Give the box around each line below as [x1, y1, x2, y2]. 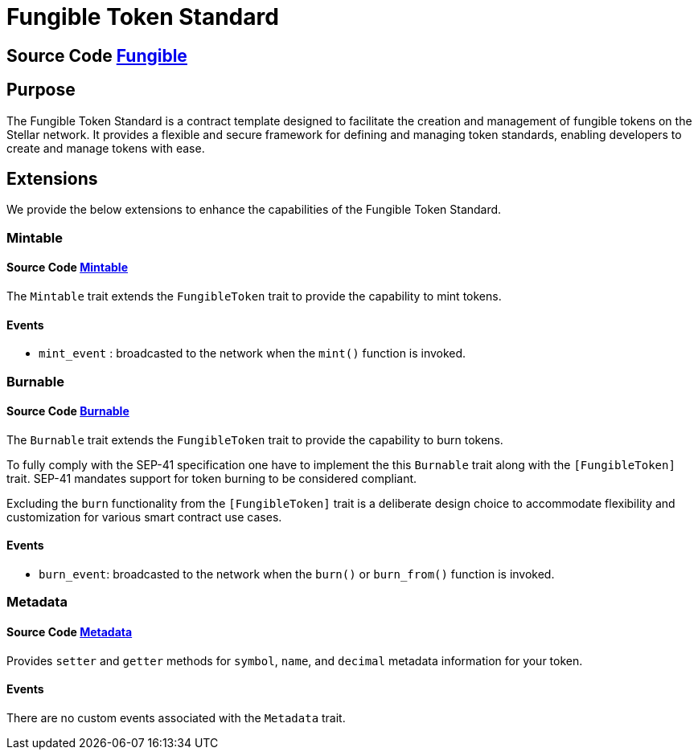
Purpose [6, 80, 76, 100]
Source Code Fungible [6, 45, 187, 66]
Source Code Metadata [6, 625, 133, 640]
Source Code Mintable [6, 260, 128, 275]
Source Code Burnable [6, 404, 129, 419]
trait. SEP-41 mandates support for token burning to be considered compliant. [6, 471, 417, 485]
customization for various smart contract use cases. [6, 509, 282, 524]
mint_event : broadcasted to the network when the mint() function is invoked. [39, 346, 466, 361]
